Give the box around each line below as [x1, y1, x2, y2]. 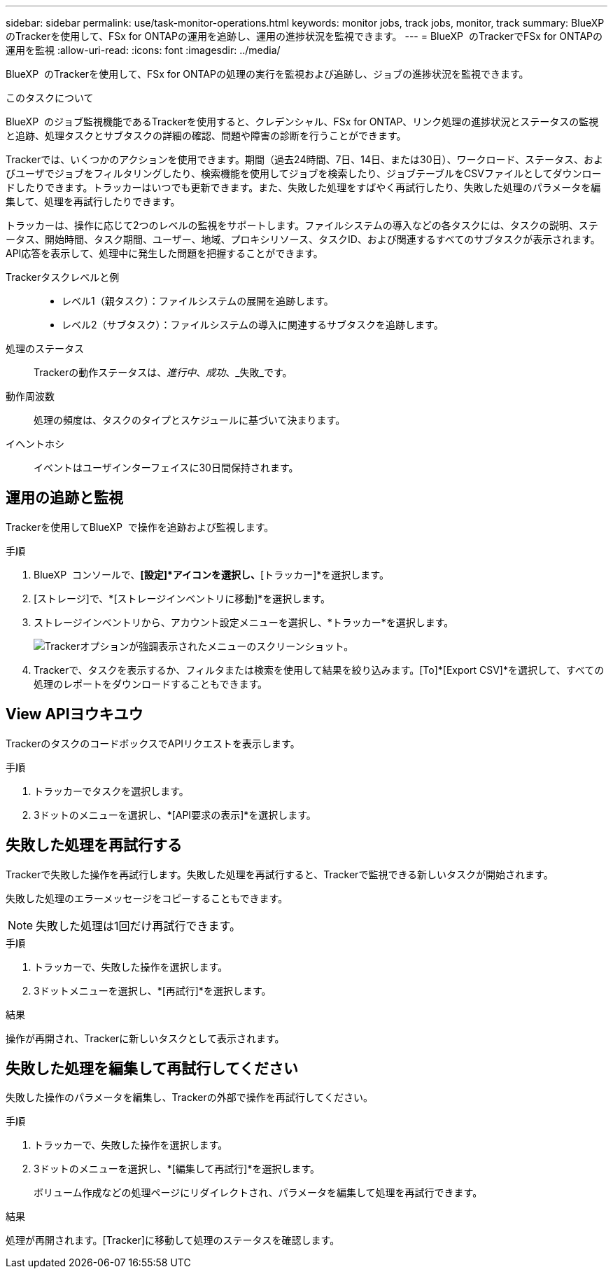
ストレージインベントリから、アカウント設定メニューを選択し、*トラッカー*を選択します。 [34, 616, 454, 628]
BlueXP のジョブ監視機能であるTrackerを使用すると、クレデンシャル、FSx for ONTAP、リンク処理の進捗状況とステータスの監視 [6, 116, 599, 127]
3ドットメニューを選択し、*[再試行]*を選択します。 [34, 984, 272, 997]
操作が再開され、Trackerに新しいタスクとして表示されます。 [6, 1032, 285, 1044]
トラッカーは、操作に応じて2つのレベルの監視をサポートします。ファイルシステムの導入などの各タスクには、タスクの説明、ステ [6, 219, 598, 231]
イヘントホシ [6, 438, 64, 450]
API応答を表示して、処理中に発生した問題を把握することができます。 [6, 247, 323, 259]
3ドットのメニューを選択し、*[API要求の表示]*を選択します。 [34, 808, 316, 821]
